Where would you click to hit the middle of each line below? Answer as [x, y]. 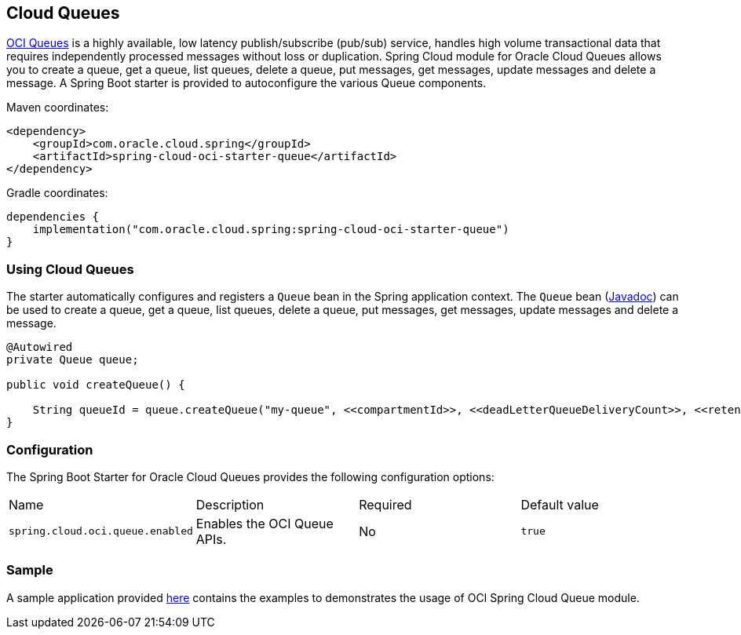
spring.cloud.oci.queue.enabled [101, 531]
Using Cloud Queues [70, 269]
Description [230, 504]
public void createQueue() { [96, 385]
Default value [560, 504]
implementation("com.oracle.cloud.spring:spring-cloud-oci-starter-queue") [271, 230]
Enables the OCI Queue [265, 523]
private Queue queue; [73, 360]
